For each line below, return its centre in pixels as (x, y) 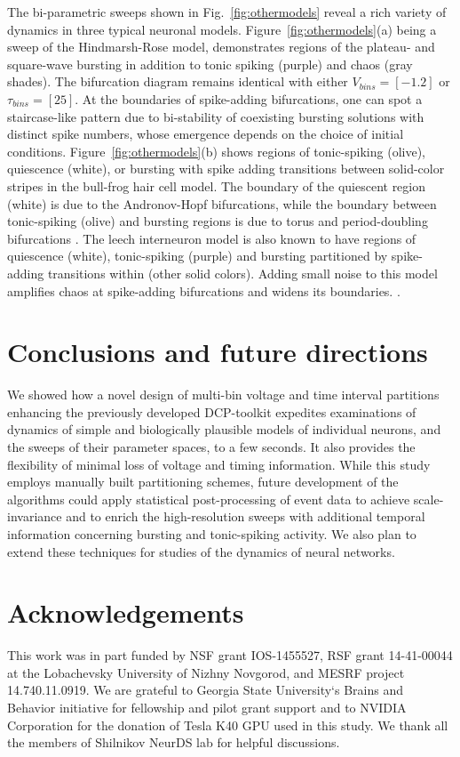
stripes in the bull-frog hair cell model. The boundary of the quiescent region (217, 185)
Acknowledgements (126, 612)
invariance (35, 516)
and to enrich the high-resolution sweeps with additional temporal (246, 516)
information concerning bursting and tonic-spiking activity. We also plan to (212, 533)
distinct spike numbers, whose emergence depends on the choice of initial (206, 134)
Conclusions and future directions (218, 352)
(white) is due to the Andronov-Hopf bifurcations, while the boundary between (222, 203)
